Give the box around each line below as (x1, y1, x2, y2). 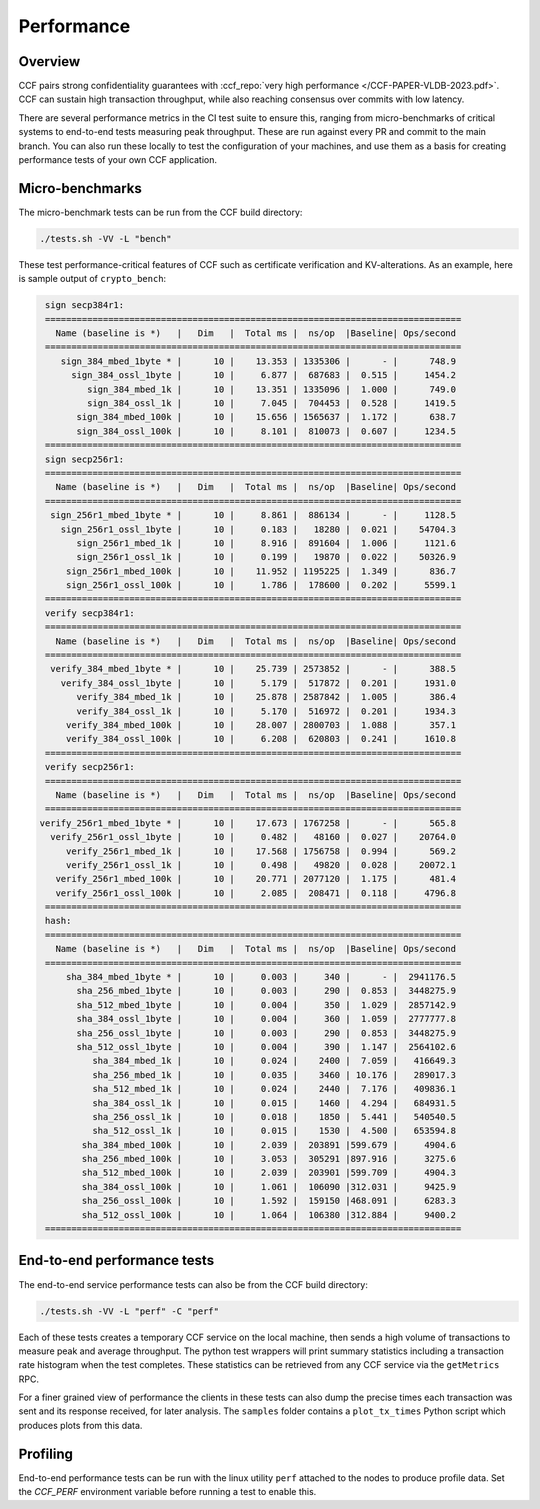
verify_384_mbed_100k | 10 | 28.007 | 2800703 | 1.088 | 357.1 (65, 719, 457, 730)
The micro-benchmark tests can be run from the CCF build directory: (18, 206, 303, 218)
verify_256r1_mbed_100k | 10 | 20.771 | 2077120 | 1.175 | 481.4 (55, 873, 457, 885)
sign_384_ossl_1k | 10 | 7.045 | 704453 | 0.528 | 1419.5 (86, 398, 457, 409)
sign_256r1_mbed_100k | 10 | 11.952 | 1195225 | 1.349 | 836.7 (65, 565, 457, 577)
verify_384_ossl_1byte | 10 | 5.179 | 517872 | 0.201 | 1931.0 (60, 677, 457, 689)
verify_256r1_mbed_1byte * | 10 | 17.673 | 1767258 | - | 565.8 (39, 817, 457, 829)
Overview (18, 53, 81, 70)
